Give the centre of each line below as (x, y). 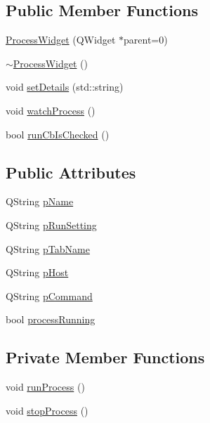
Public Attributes (71, 172)
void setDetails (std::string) (65, 87)
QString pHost (37, 272)
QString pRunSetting (51, 224)
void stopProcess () (47, 410)
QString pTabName (48, 248)
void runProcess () (45, 387)
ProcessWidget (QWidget (61, 40)
